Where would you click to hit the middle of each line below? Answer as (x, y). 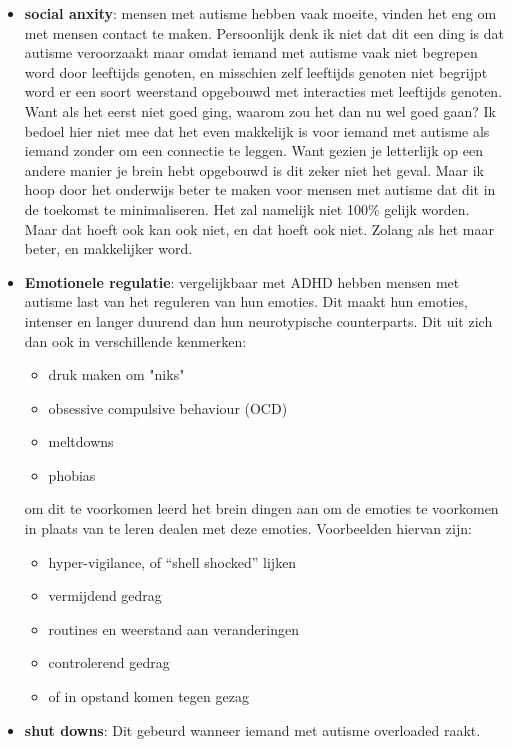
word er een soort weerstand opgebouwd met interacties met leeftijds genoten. (263, 91)
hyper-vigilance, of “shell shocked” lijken (172, 561)
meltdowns (81, 441)
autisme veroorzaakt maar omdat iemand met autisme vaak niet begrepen (251, 52)
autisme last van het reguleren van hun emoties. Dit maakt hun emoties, (246, 301)
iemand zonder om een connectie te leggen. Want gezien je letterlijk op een (253, 150)
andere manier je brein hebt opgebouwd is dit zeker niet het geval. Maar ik (254, 169)
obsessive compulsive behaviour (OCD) (168, 407)
